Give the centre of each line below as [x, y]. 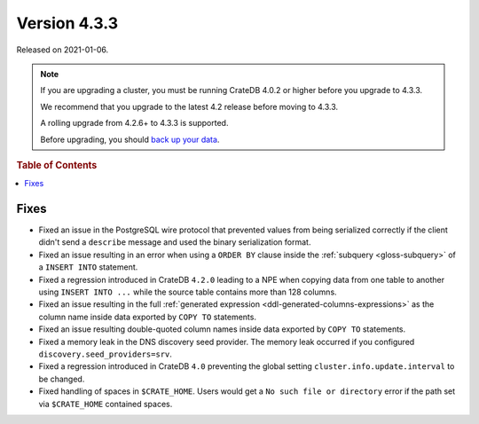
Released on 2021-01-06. [63, 50]
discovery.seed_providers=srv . [106, 354]
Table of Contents [57, 165]
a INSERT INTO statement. [88, 267]
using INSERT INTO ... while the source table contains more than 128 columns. [188, 292]
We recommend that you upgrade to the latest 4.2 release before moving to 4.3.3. [189, 106]
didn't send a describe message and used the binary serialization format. [175, 242]
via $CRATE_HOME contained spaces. [106, 404]
